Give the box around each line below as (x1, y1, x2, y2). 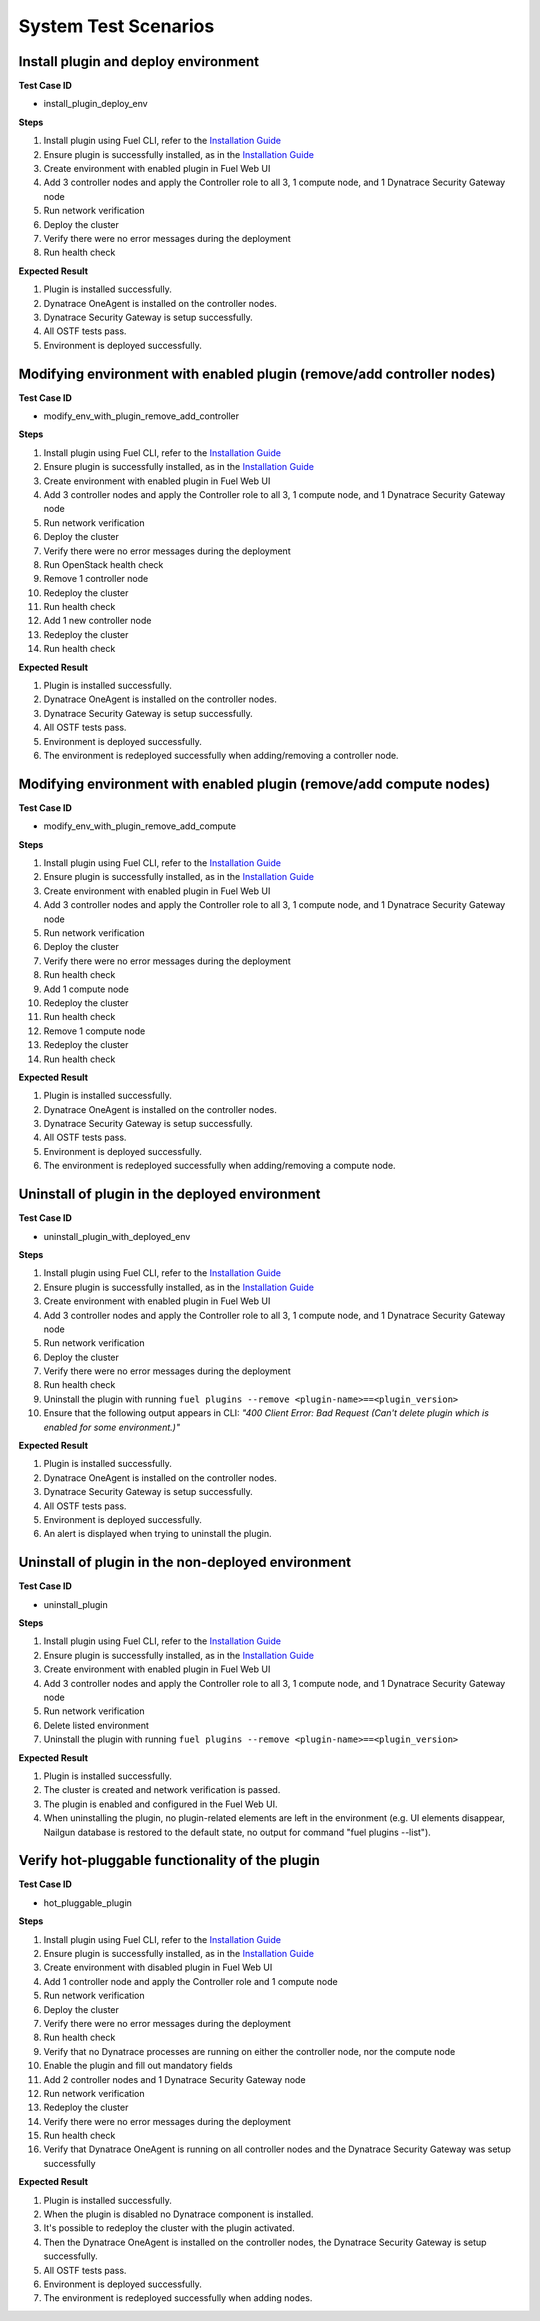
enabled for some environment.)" (43, 1421, 180, 1433)
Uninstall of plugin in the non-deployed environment (18, 1554, 352, 1571)
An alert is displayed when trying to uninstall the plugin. (43, 1528, 272, 1540)
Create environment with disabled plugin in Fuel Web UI (43, 1961, 273, 1974)
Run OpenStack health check (43, 558, 164, 570)
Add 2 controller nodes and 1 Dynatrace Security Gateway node (43, 2073, 306, 2085)
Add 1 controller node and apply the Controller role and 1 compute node (43, 1975, 339, 1987)
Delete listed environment (43, 1719, 150, 1731)
